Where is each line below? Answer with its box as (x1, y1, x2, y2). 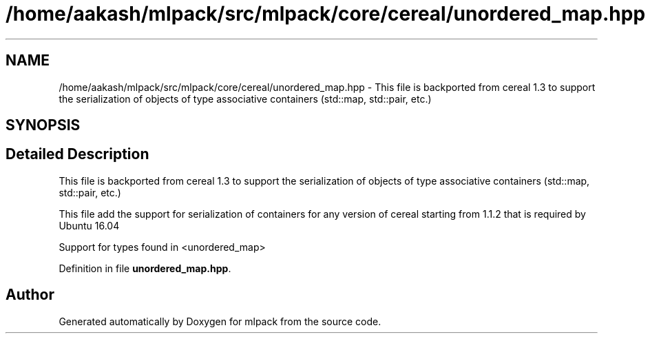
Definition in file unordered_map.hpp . (59, 262, 231, 274)
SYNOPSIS (6, 116, 81, 134)
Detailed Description (6, 145, 149, 163)
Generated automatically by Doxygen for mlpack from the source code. (59, 315, 381, 327)
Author (6, 286, 54, 304)
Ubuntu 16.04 (59, 219, 120, 232)
